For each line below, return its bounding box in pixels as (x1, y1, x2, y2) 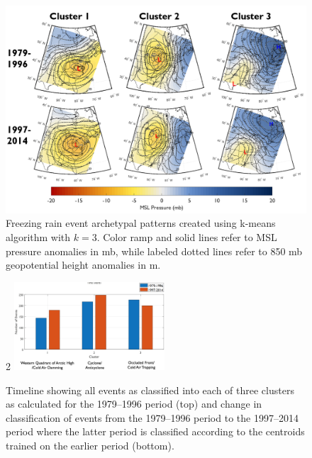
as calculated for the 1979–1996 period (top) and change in (6, 396, 262, 411)
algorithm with (6, 229, 71, 244)
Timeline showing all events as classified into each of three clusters (6, 382, 294, 397)
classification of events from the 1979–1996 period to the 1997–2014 (6, 410, 299, 425)
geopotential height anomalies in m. (6, 257, 161, 272)
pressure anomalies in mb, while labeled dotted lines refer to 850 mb (6, 243, 303, 258)
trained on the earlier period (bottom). (6, 437, 174, 452)
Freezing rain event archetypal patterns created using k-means (6, 216, 276, 230)
